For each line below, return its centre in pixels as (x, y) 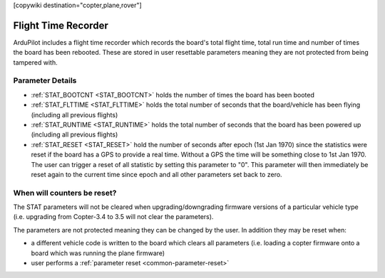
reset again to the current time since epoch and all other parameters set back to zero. (156, 174)
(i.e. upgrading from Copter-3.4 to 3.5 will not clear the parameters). (113, 217)
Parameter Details (45, 80)
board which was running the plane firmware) (98, 253)
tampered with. (35, 62)
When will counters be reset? (65, 193)
